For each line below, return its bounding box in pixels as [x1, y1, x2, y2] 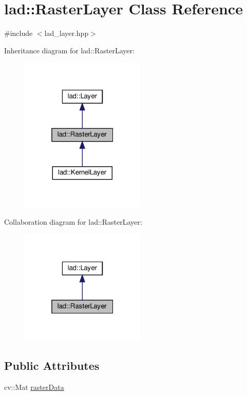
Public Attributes [4, 358, 100, 373]
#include [4, 28, 33, 38]
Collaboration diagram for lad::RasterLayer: [4, 216, 142, 227]
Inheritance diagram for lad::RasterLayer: [4, 45, 135, 55]
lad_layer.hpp [44, 28, 89, 38]
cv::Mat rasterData [4, 381, 64, 392]
